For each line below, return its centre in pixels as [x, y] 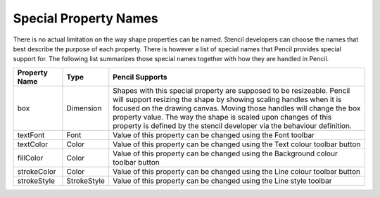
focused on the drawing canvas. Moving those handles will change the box [237, 108]
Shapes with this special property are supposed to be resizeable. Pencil [232, 90]
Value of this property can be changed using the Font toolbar [214, 135]
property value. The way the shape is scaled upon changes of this [222, 117]
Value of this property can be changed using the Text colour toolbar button [237, 144]
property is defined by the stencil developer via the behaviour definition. [232, 125]
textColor [33, 144]
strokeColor [37, 171]
